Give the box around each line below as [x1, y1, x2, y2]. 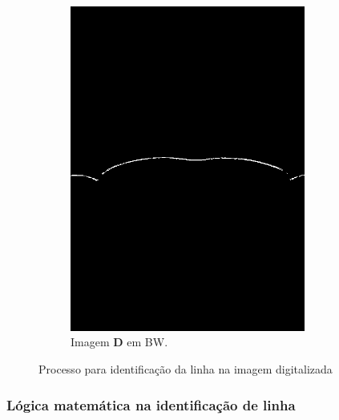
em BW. [127, 333, 168, 350]
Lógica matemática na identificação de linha [6, 394, 296, 414]
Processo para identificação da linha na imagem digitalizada [38, 361, 333, 378]
